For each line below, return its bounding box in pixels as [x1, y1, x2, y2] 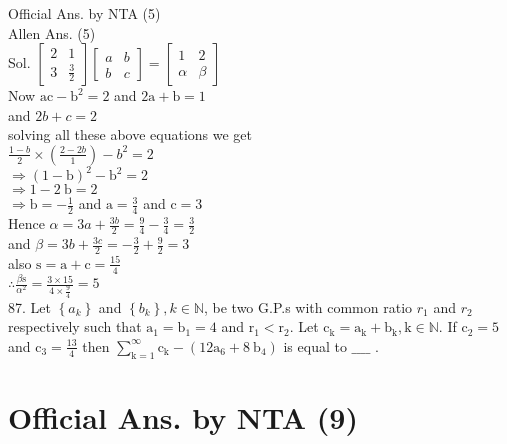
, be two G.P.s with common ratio [203, 296, 413, 317]
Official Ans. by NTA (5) [8, 3, 161, 23]
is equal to [283, 335, 347, 356]
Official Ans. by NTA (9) [8, 396, 358, 437]
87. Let [8, 296, 51, 317]
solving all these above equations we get [8, 124, 253, 145]
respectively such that [8, 316, 142, 337]
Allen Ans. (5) [8, 22, 96, 43]
